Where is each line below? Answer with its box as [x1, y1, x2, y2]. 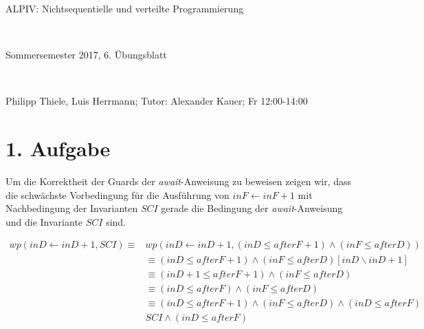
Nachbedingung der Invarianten [5, 201, 138, 215]
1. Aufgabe [5, 134, 111, 162]
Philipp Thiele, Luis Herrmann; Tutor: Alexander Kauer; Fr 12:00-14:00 [5, 94, 308, 108]
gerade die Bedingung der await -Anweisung [161, 201, 343, 215]
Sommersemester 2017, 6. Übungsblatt [5, 47, 167, 62]
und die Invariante [5, 214, 83, 229]
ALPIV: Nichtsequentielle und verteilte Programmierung [5, 1, 244, 15]
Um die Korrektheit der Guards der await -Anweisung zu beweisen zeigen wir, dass [5, 174, 352, 189]
